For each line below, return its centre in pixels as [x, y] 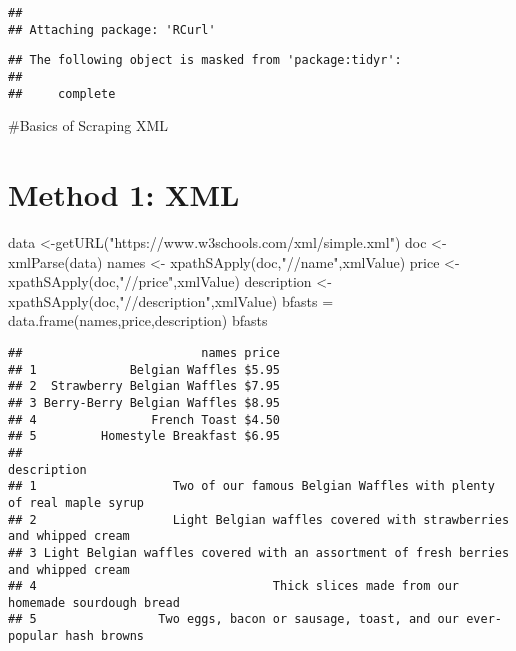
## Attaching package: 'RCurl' [112, 29]
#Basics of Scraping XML [88, 125]
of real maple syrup [76, 502]
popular [33, 636]
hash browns [105, 636]
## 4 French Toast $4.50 [144, 419]
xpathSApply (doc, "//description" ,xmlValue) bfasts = [171, 300]
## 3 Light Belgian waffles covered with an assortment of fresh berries [259, 552]
